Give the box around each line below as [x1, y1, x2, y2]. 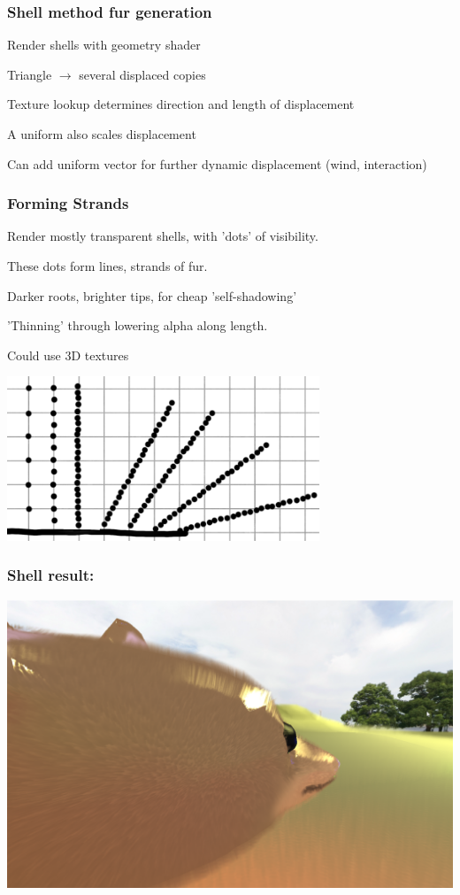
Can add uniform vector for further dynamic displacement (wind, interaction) [7, 154, 427, 173]
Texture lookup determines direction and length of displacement [7, 95, 355, 113]
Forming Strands [7, 192, 129, 214]
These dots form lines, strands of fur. [7, 257, 208, 274]
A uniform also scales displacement [7, 125, 196, 143]
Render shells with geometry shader [7, 35, 201, 54]
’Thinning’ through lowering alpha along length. [7, 316, 268, 335]
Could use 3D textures [7, 345, 129, 364]
